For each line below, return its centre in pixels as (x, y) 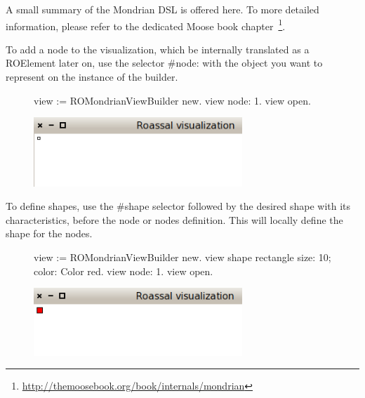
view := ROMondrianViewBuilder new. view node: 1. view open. (172, 100)
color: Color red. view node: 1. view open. (124, 271)
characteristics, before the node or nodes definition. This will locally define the (174, 219)
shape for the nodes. (49, 233)
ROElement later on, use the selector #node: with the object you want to (164, 63)
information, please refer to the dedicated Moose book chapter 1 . (146, 25)
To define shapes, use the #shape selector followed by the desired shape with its (178, 206)
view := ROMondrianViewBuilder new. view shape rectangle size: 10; (182, 257)
